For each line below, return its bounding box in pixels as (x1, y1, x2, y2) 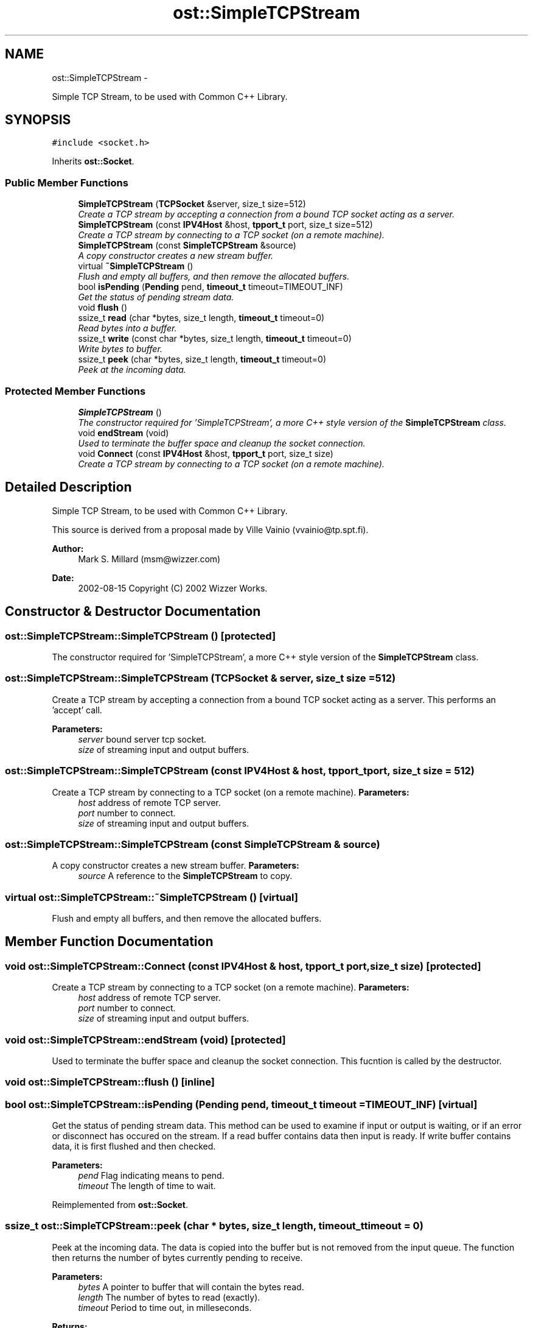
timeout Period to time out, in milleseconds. (78, 1302, 252, 1313)
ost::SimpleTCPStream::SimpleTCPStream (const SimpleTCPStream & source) (5, 838, 380, 850)
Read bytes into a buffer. (78, 323, 177, 334)
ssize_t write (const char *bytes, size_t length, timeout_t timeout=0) (78, 333, 352, 344)
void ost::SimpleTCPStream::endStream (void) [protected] (5, 1033, 286, 1046)
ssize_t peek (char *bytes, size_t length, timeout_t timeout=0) (78, 354, 327, 365)
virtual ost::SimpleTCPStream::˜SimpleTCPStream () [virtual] (5, 891, 298, 903)
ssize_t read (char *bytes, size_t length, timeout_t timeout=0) (78, 313, 325, 323)
